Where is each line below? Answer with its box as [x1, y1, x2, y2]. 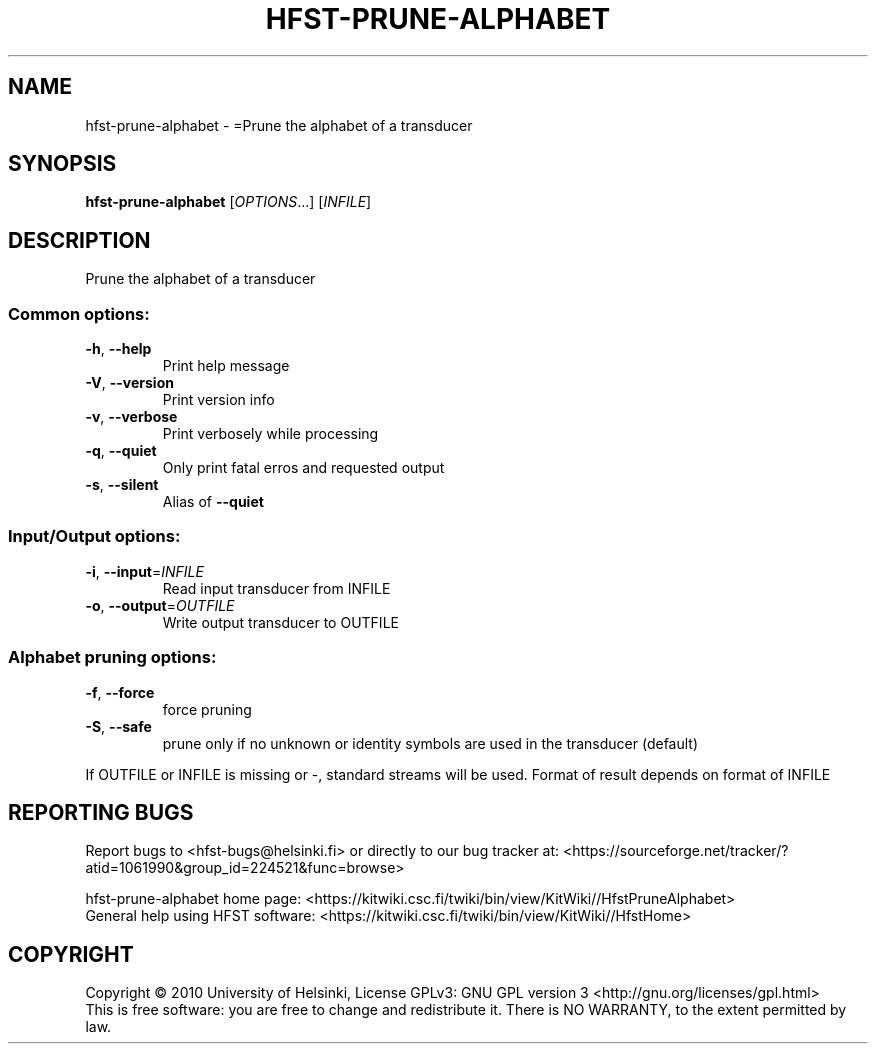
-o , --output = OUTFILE [85, 596, 235, 614]
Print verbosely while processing [162, 425, 379, 443]
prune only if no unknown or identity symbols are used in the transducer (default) [162, 734, 699, 752]
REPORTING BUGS [8, 799, 194, 825]
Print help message [162, 357, 290, 375]
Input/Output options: [8, 526, 181, 547]
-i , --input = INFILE [85, 562, 204, 580]
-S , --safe [85, 717, 152, 735]
